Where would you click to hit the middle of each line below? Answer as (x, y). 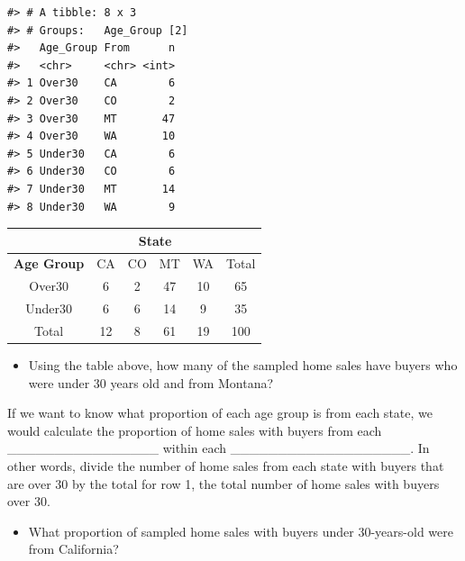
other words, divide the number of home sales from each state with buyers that (226, 466)
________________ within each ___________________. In (219, 448)
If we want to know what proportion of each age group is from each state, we (220, 413)
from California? (73, 549)
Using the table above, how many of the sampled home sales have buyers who (243, 365)
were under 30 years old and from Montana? (151, 382)
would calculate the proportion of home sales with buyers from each (195, 430)
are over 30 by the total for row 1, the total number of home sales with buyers (223, 483)
